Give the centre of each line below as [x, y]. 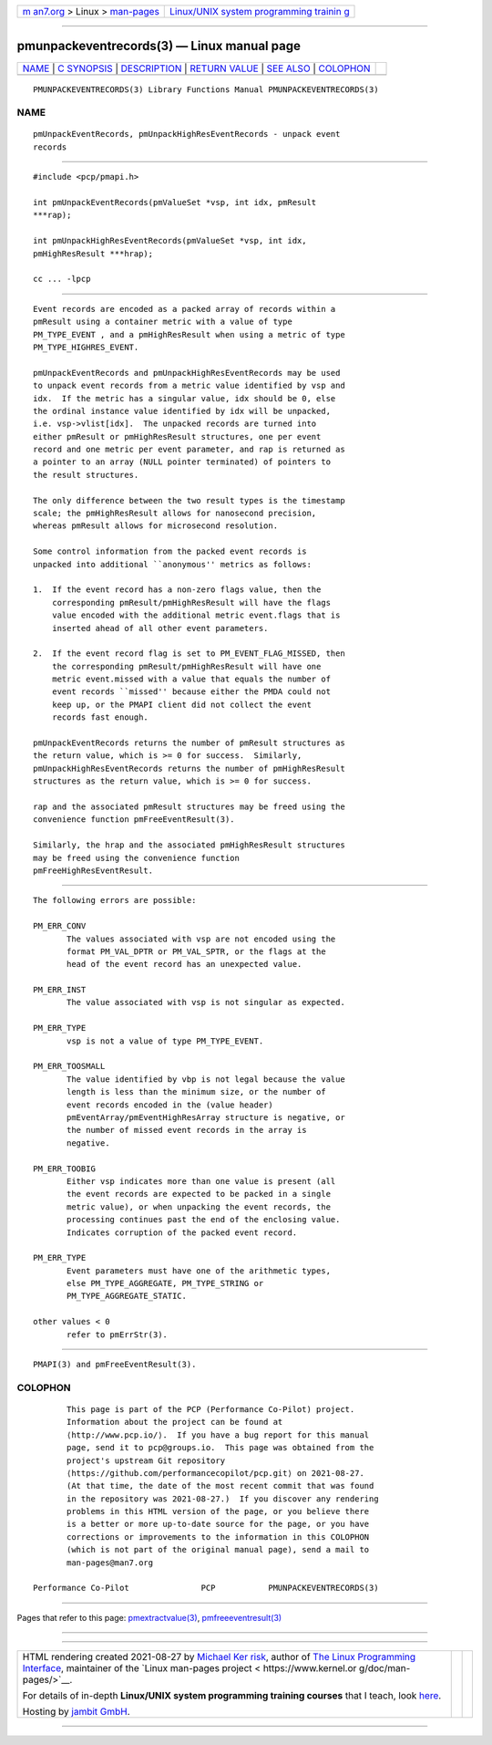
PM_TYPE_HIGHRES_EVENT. [86, 347]
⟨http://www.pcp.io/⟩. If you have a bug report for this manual [218, 1435]
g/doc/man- [384, 1668]
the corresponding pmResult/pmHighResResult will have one [186, 666]
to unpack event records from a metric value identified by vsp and [189, 386]
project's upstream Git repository [146, 1460]
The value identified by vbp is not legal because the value [206, 1079]
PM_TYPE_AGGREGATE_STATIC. [127, 1296]
